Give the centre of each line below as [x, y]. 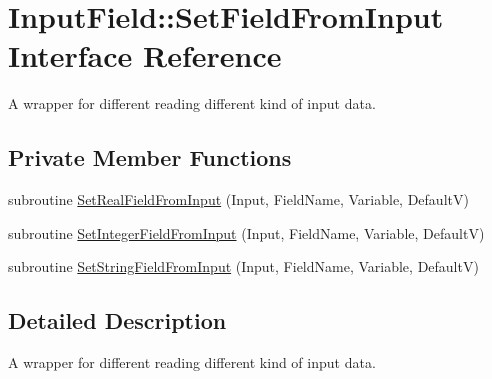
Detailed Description [117, 320]
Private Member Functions [150, 157]
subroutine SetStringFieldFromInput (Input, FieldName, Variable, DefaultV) [243, 266]
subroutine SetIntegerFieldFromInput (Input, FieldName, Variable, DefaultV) [246, 232]
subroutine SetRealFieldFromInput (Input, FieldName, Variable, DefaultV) [238, 199]
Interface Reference [145, 55]
